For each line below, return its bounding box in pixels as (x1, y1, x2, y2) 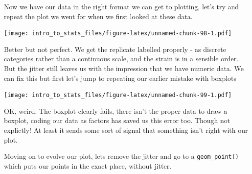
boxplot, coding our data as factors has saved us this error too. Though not (4, 115, 230, 125)
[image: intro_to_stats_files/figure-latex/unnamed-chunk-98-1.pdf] (4, 30, 232, 37)
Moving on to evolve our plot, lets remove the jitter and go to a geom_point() (4, 151, 239, 161)
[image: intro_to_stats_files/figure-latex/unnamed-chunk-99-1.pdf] (4, 92, 232, 99)
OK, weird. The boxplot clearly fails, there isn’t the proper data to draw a (4, 105, 228, 116)
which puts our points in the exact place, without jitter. (4, 160, 172, 171)
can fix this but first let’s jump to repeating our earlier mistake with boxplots (4, 73, 237, 83)
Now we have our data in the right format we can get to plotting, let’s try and (4, 1, 239, 11)
